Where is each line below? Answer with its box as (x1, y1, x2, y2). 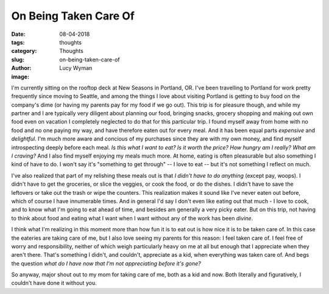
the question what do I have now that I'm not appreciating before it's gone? (11, 259, 201, 267)
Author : (11, 65, 32, 72)
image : (11, 73, 30, 80)
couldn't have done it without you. (11, 279, 97, 287)
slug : (11, 55, 24, 63)
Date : (11, 30, 26, 38)
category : (11, 47, 37, 55)
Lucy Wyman (59, 65, 93, 72)
